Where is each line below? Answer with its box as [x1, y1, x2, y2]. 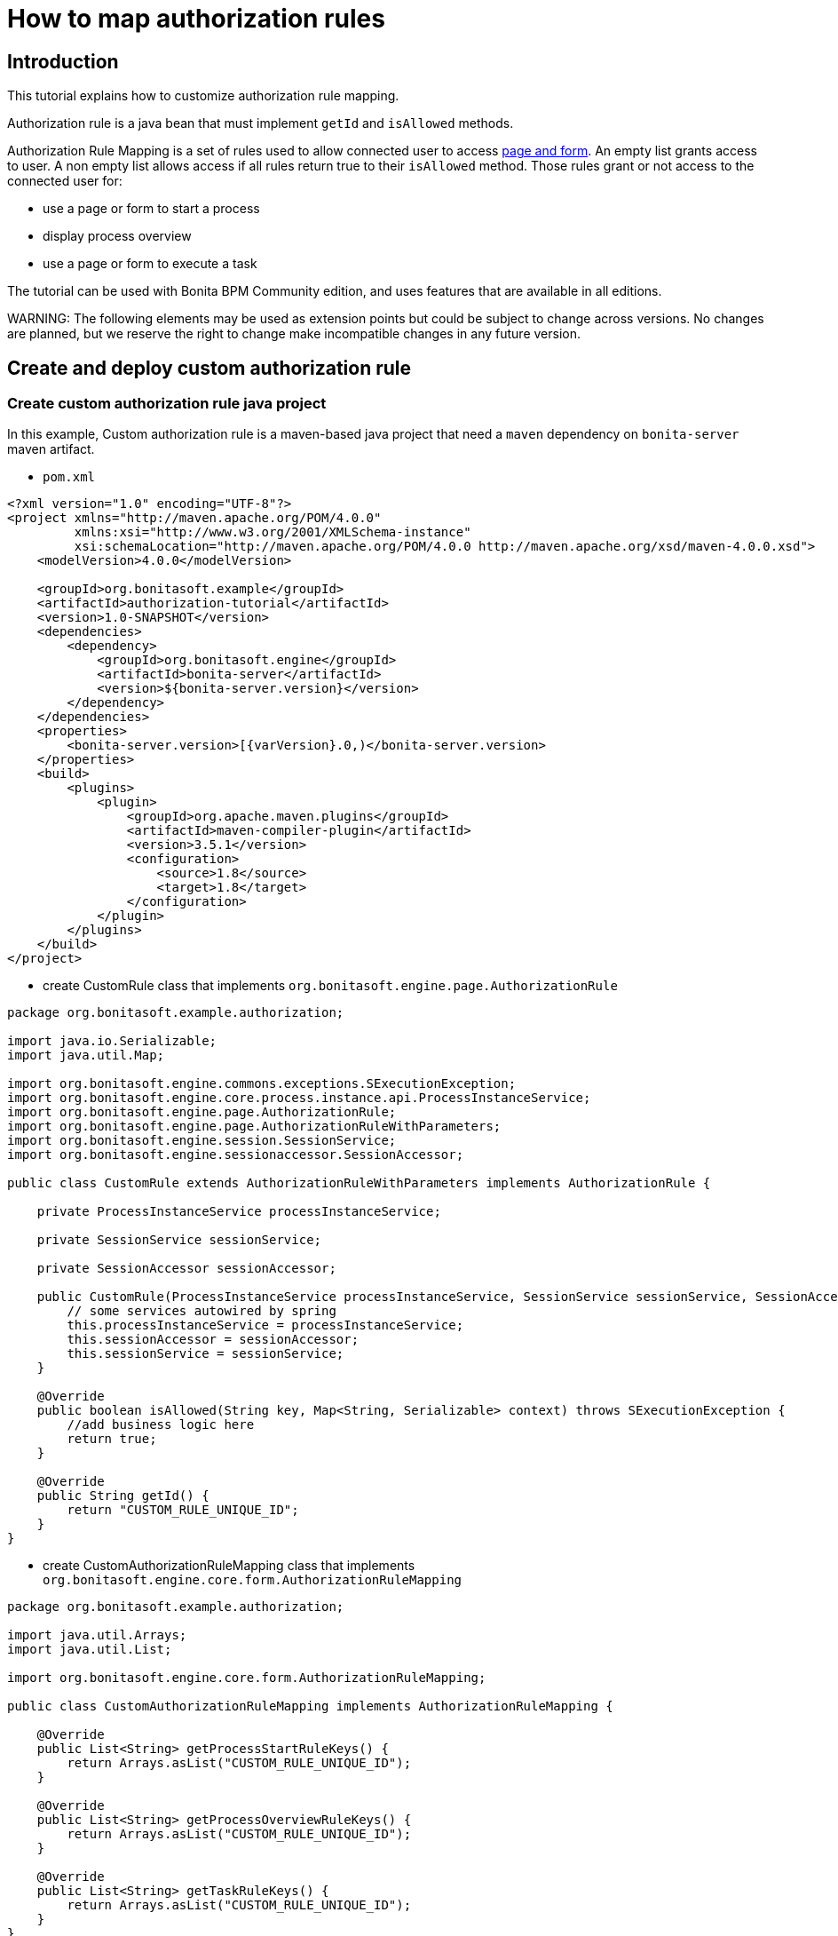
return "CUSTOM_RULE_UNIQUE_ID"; [67, 1503, 299, 1518]
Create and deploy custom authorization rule [7, 356, 412, 379]
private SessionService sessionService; [36, 1233, 322, 1248]
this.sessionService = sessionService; [67, 1346, 344, 1361]
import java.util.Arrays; [7, 1628, 187, 1643]
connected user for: [7, 173, 123, 189]
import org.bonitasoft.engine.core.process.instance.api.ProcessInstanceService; [7, 1091, 591, 1106]
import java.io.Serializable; [7, 1034, 217, 1049]
